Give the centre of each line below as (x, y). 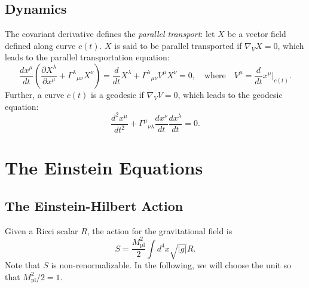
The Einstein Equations (104, 168)
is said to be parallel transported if (178, 45)
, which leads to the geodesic (230, 94)
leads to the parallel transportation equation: (87, 57)
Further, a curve (35, 94)
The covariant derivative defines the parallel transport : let (110, 34)
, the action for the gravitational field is (160, 230)
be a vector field (257, 34)
